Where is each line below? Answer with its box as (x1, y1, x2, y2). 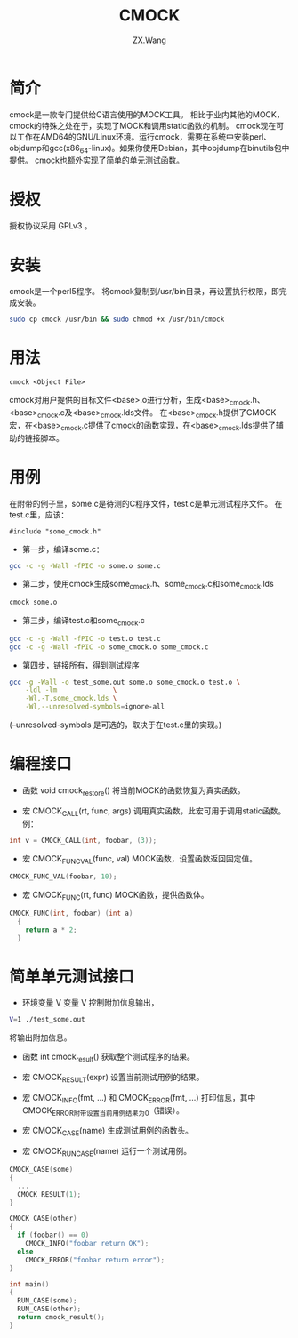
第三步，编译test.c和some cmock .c (21, 615, 145, 628)
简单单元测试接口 (9, 966, 135, 987)
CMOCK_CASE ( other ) (9, 1214, 77, 1223)
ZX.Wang (132, 35, 167, 45)
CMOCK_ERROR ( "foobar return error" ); (25, 1255, 165, 1264)
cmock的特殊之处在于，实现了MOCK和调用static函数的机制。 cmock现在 (9, 120, 277, 131)
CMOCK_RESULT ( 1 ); (17, 1190, 82, 1198)
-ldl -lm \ (25, 685, 117, 694)
